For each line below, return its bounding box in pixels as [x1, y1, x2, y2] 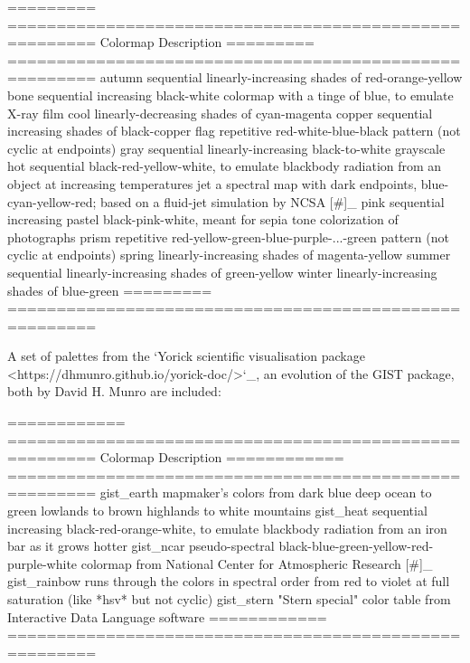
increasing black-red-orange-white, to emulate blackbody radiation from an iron [7, 518, 447, 537]
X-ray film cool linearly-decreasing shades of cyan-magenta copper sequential [7, 103, 433, 122]
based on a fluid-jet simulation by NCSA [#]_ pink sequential [100, 192, 445, 211]
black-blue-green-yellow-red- [278, 536, 434, 555]
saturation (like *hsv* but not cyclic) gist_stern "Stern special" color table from [7, 590, 451, 608]
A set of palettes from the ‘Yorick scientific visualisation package [7, 346, 365, 365]
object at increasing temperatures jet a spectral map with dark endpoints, [7, 174, 418, 193]
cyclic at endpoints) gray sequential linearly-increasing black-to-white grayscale [7, 138, 446, 157]
